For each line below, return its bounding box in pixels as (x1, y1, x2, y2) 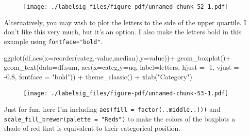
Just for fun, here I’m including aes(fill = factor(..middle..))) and (4, 104, 220, 114)
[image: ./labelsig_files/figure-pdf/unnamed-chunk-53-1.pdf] (23, 90, 229, 97)
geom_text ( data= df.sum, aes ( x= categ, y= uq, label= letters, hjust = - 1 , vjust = (4, 62, 239, 72)
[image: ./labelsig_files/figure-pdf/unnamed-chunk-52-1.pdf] (23, 3, 229, 10)
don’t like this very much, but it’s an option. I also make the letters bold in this (4, 27, 242, 37)
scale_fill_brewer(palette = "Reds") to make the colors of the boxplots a (4, 113, 235, 123)
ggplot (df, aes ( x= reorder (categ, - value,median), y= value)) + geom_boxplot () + (4, 52, 231, 62)
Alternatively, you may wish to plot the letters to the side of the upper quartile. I (4, 17, 247, 27)
